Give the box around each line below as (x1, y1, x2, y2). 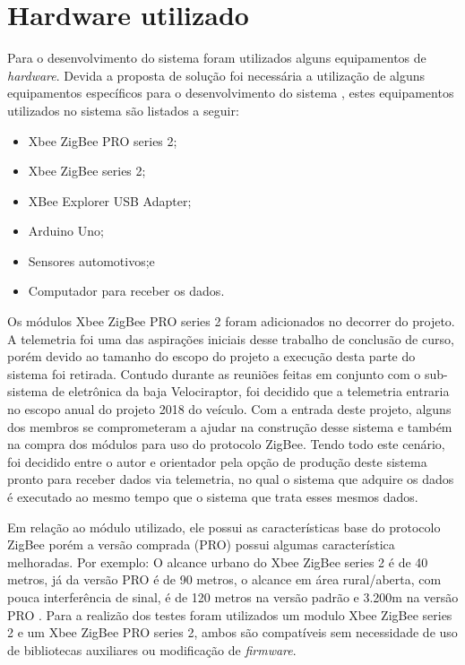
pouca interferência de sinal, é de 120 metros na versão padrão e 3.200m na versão (7, 587, 459, 606)
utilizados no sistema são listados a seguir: (7, 100, 239, 119)
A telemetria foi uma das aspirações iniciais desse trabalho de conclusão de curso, (7, 329, 454, 348)
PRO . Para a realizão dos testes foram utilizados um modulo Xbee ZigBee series (7, 605, 452, 624)
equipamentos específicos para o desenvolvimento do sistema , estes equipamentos (7, 83, 454, 102)
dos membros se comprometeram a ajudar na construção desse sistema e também (7, 417, 452, 436)
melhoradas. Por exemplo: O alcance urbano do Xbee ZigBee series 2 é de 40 (7, 552, 428, 571)
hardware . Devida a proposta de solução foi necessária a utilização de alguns (7, 65, 426, 84)
